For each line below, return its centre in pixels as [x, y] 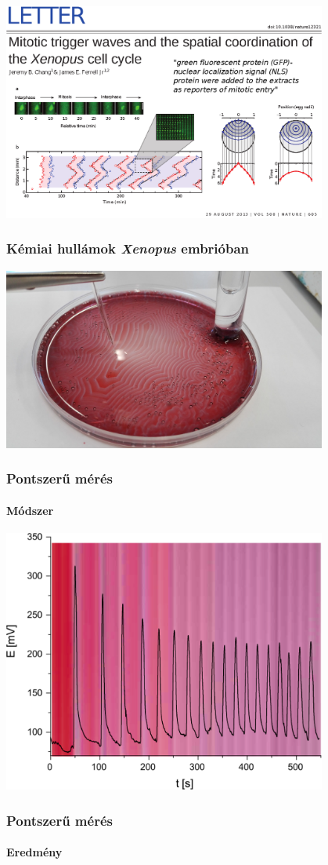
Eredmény [34, 852]
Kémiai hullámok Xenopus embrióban [128, 248]
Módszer [30, 510]
